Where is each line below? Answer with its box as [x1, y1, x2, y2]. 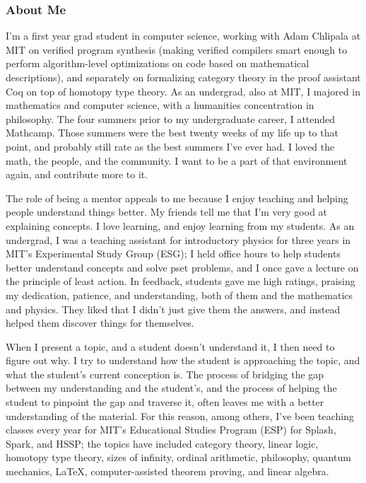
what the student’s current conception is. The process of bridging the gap [6, 366, 324, 381]
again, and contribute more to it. [6, 167, 148, 182]
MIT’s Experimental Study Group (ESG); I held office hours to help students [6, 246, 341, 261]
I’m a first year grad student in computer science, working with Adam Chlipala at [6, 28, 361, 43]
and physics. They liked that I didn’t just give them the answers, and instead [6, 301, 341, 316]
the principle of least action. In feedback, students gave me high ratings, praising [6, 274, 355, 289]
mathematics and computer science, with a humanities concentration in [6, 98, 314, 112]
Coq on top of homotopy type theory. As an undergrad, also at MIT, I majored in [6, 83, 361, 98]
